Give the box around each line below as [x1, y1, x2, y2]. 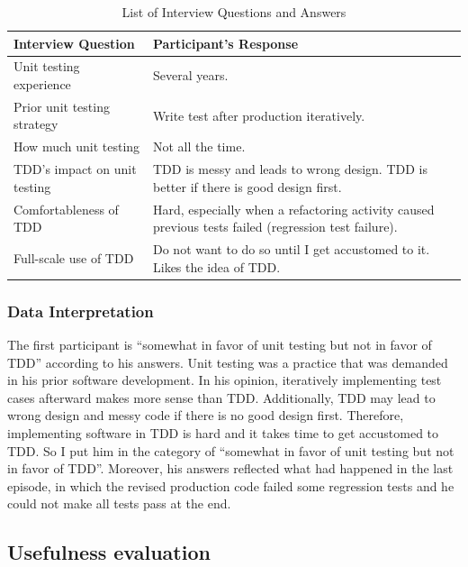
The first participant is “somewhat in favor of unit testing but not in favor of [7, 334, 432, 353]
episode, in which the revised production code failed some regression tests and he [7, 476, 454, 495]
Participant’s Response [153, 33, 299, 52]
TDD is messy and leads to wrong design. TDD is [153, 160, 427, 178]
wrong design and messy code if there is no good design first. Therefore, [7, 406, 404, 425]
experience [13, 75, 71, 94]
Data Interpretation [7, 299, 154, 322]
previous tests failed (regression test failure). [153, 217, 398, 236]
